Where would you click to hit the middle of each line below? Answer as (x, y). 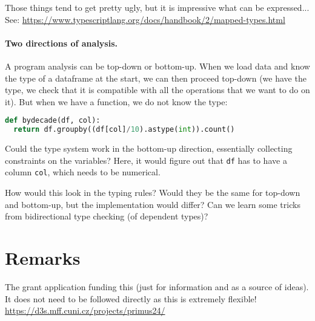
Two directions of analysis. (61, 43)
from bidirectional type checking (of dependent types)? (107, 216)
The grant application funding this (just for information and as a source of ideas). (157, 286)
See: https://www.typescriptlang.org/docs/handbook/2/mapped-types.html (145, 19)
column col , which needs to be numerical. (83, 172)
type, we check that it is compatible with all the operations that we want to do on (157, 90)
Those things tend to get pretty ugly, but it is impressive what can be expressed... (157, 7)
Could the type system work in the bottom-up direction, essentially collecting (149, 148)
